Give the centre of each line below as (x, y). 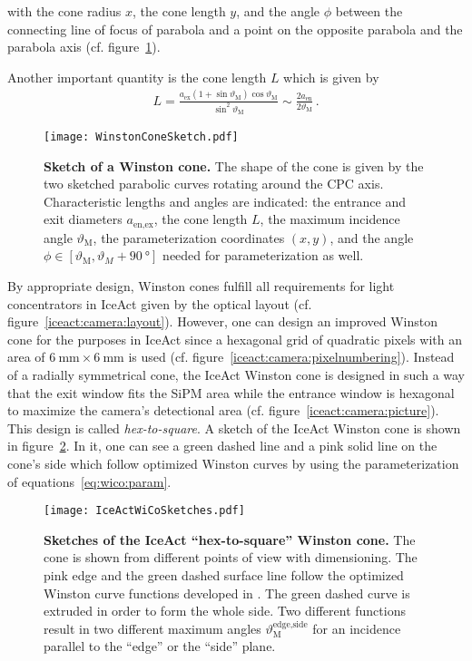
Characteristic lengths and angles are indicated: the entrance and (225, 201)
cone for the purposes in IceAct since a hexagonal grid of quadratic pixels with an (235, 339)
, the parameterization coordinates (189, 237)
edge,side (290, 625)
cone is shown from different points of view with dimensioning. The (231, 557)
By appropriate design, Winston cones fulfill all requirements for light (201, 286)
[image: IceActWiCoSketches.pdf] (144, 511)
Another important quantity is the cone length (137, 77)
